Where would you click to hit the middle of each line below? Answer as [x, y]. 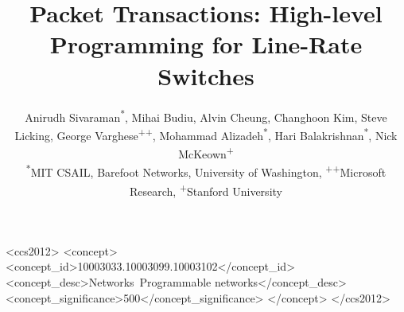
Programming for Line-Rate [206, 44]
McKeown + [206, 152]
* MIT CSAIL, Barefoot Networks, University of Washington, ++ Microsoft [206, 171]
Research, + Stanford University [206, 189]
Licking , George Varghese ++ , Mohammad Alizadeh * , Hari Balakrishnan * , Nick [206, 134]
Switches [206, 75]
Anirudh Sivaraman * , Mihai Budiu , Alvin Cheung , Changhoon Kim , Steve [206, 115]
